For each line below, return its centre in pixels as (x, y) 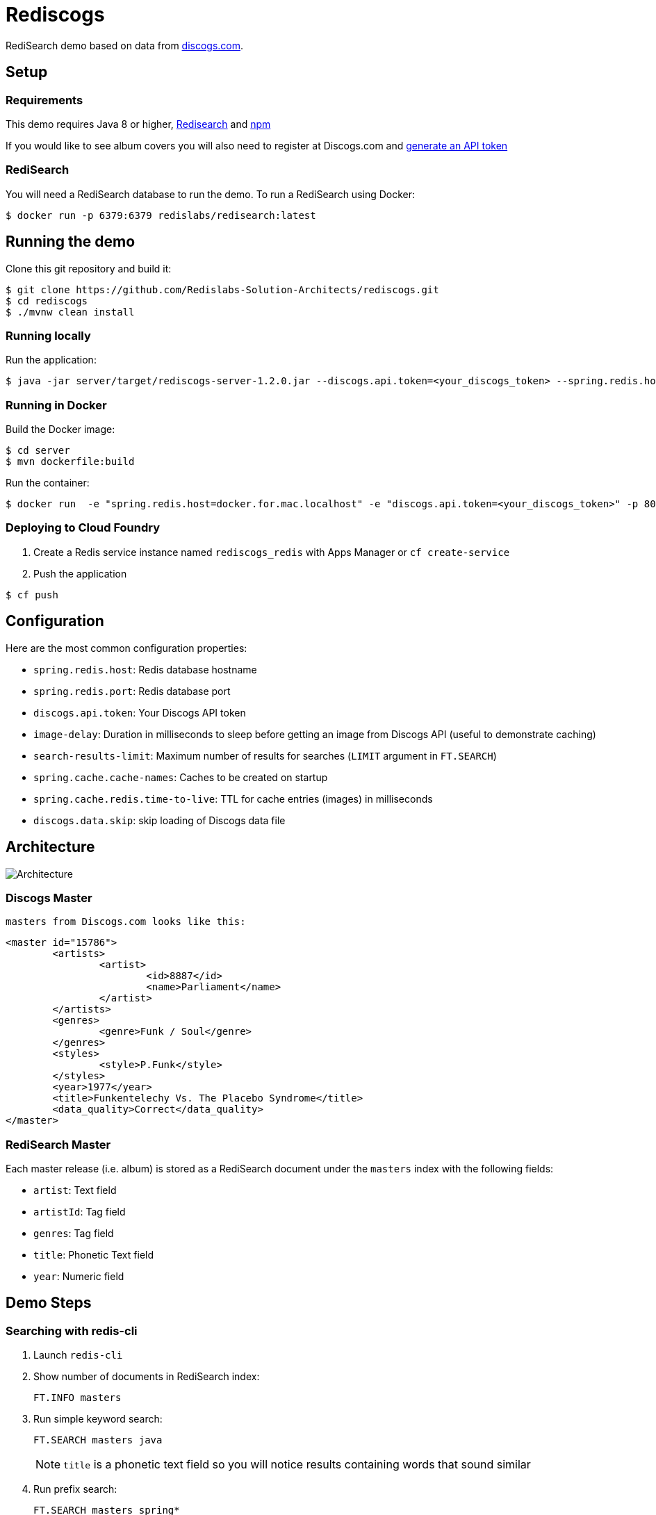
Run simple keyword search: (98, 1419)
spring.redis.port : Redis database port (132, 691)
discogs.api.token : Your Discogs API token (140, 712)
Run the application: (51, 360)
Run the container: (48, 483)
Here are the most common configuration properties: (126, 648)
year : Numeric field (79, 1276)
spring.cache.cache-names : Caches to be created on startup (181, 777)
